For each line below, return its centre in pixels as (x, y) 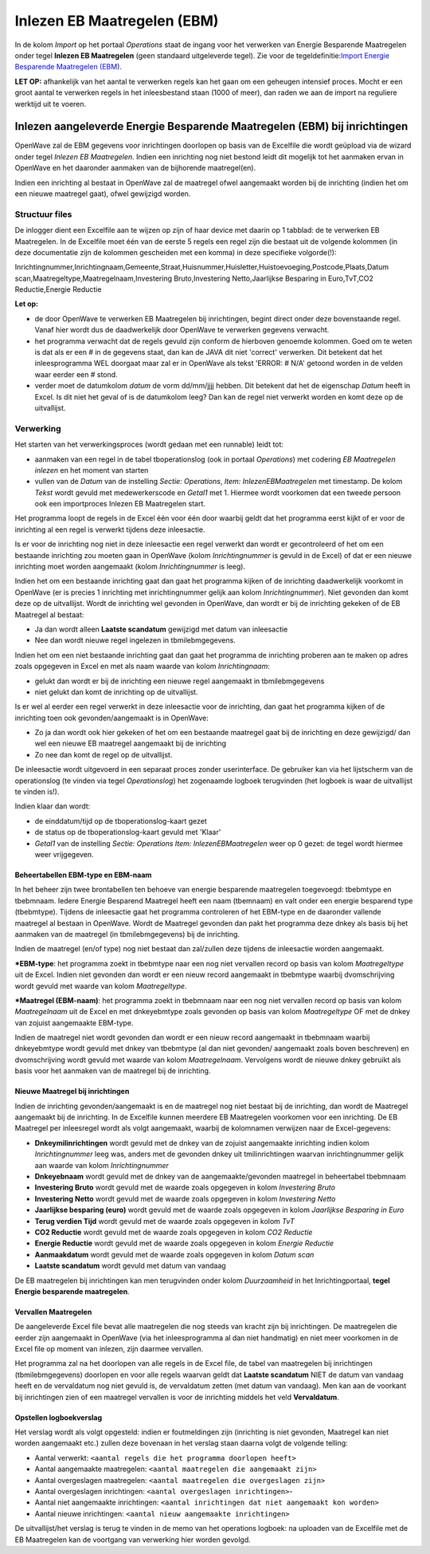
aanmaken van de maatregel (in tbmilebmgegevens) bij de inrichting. (127, 934)
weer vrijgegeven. (64, 854)
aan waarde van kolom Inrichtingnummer (102, 1165)
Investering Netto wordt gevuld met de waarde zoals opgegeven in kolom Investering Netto (185, 1198)
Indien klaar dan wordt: (53, 806)
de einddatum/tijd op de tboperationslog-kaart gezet (121, 820)
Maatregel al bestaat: (49, 615)
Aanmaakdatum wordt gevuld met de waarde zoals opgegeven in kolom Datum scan (174, 1254)
